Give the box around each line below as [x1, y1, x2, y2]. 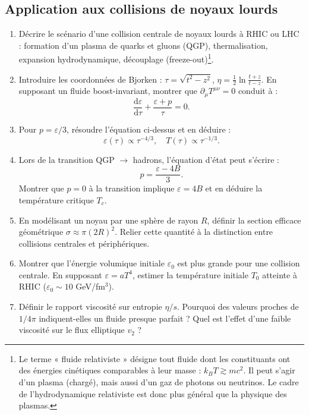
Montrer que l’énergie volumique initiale [18, 257, 165, 269]
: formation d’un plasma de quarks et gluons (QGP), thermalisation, [18, 39, 268, 51]
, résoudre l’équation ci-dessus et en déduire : [67, 122, 231, 135]
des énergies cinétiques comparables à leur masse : [18, 364, 201, 376]
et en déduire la [205, 182, 263, 194]
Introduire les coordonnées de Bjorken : [18, 73, 162, 85]
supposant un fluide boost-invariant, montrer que [18, 84, 198, 97]
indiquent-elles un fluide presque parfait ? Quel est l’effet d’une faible [39, 312, 291, 324]
